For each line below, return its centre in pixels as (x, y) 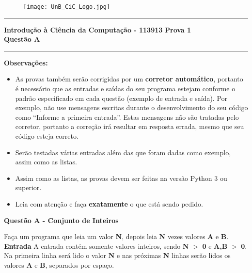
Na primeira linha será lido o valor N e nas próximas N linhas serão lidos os (117, 255)
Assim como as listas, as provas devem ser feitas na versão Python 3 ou (121, 178)
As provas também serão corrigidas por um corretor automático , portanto (129, 79)
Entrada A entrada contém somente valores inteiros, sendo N (96, 246)
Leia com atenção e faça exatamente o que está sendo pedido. (109, 203)
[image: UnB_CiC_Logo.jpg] (67, 7)
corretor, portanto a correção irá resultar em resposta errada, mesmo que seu (130, 126)
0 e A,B (215, 246)
